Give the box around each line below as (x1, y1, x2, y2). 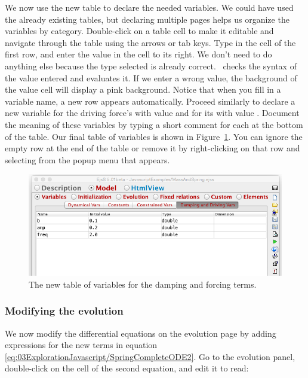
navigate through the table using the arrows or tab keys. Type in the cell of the (5, 36, 296, 48)
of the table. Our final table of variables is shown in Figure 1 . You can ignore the (5, 130, 303, 142)
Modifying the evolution (5, 303, 124, 318)
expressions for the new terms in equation (5, 339, 158, 351)
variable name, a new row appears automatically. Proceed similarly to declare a (5, 94, 295, 107)
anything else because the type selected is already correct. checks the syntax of (5, 59, 297, 72)
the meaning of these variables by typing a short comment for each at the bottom (5, 118, 303, 130)
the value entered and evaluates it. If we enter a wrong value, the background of (5, 71, 297, 84)
